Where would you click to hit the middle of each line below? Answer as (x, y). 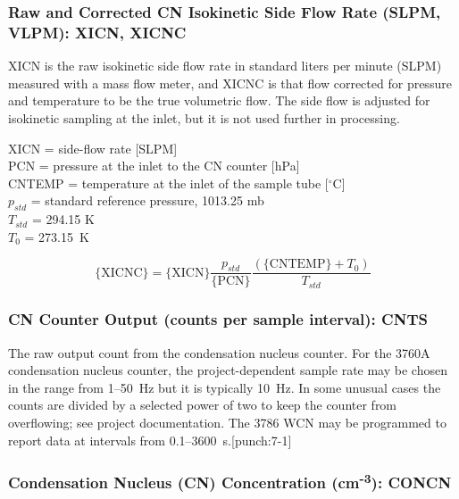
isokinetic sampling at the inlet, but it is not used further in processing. (204, 117)
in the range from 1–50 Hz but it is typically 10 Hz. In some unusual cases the (225, 387)
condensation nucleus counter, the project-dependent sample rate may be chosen (228, 370)
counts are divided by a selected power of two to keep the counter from (203, 405)
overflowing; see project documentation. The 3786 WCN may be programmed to (227, 422)
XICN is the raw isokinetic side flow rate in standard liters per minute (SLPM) (225, 66)
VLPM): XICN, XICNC (97, 32)
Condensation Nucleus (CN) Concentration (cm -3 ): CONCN (230, 482)
